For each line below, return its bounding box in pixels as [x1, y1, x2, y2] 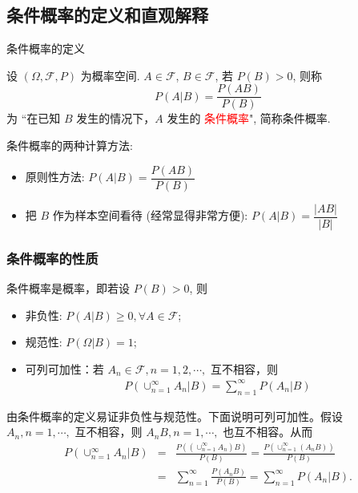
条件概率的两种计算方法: [6, 137, 133, 154]
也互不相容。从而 [223, 423, 313, 440]
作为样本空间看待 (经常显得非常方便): [52, 207, 248, 224]
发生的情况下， [76, 110, 155, 127]
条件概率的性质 [6, 248, 99, 268]
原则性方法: [25, 168, 85, 185]
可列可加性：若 [25, 360, 104, 377]
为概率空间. [80, 67, 140, 83]
